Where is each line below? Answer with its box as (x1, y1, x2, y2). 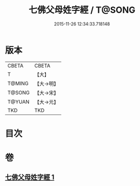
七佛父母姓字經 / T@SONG (28, 4, 136, 16)
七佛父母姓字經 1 (5, 173, 55, 182)
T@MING (7, 80, 29, 87)
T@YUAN (7, 98, 30, 105)
